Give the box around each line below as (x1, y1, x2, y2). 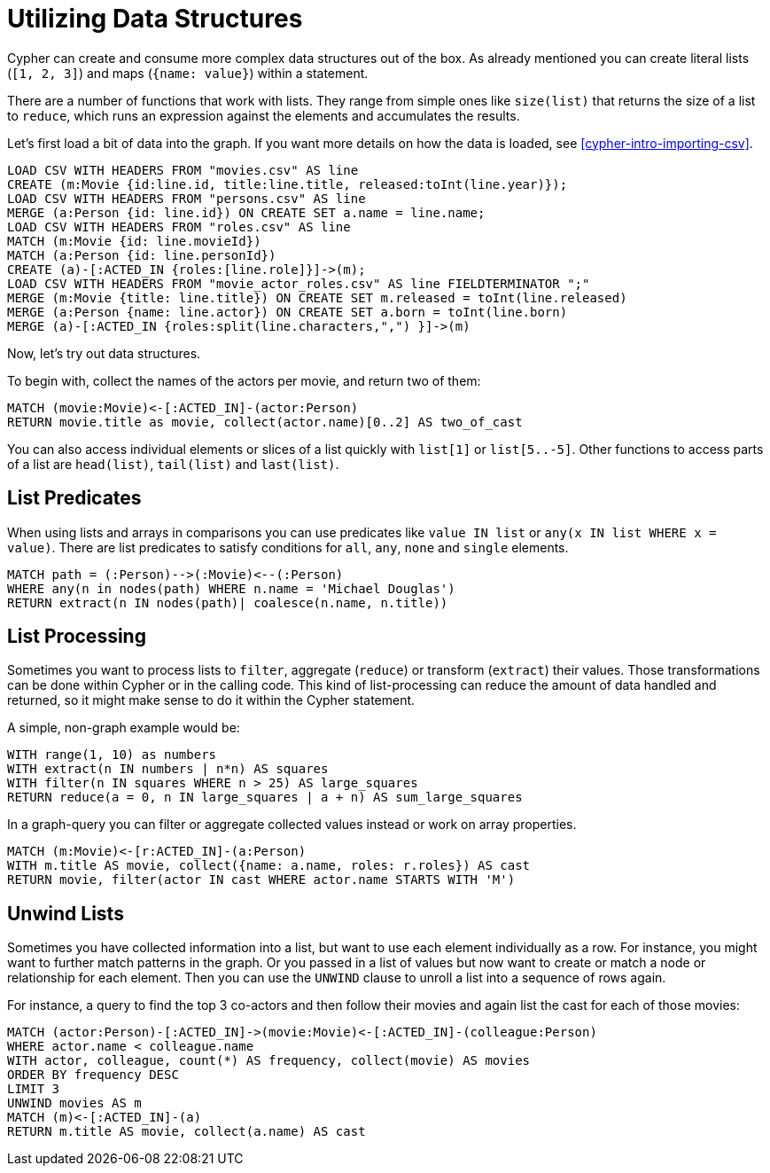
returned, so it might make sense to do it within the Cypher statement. (7, 692, 416, 708)
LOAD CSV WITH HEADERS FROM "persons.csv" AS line (7, 191, 366, 206)
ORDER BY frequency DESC (7, 1067, 179, 1083)
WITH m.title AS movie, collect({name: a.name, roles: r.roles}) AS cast (7, 858, 531, 873)
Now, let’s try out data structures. (7, 345, 201, 361)
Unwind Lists (7, 902, 124, 925)
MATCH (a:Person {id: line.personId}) (7, 247, 276, 262)
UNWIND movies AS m (7, 1096, 142, 1111)
